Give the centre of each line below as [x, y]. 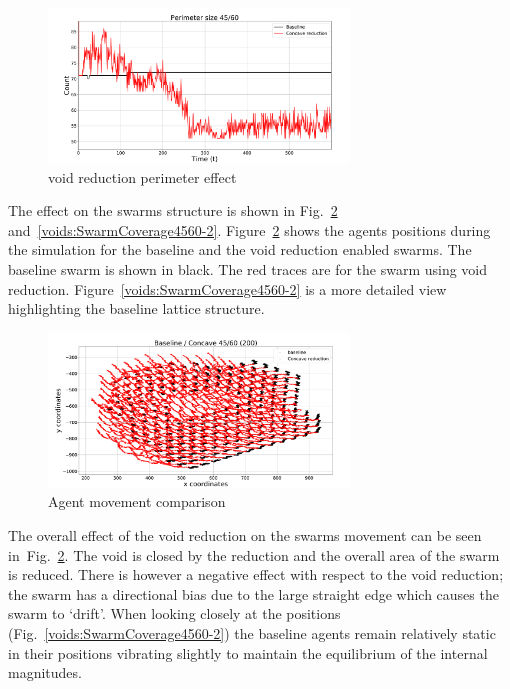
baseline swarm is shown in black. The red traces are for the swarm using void [248, 268]
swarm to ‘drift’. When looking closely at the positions [174, 613]
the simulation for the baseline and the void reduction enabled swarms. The [240, 249]
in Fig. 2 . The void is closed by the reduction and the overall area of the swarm [254, 554]
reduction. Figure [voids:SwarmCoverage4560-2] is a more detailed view [227, 288]
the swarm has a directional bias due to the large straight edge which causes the [253, 593]
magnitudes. [45, 672]
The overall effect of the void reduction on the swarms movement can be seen [245, 534]
